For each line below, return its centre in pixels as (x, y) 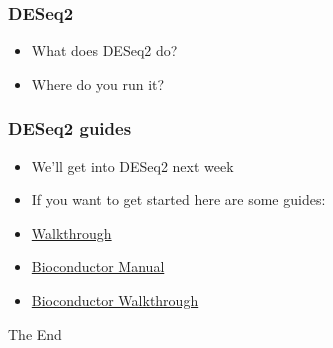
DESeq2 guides (70, 128)
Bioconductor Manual (98, 266)
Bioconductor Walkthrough (115, 300)
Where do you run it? (98, 83)
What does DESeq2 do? (104, 50)
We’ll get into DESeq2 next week (132, 165)
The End (35, 333)
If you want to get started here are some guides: (178, 199)
